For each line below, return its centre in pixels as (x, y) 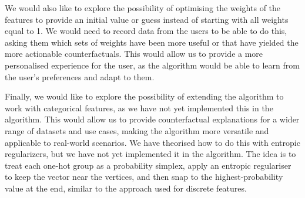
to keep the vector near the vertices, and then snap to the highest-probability (144, 177)
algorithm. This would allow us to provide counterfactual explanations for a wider (152, 119)
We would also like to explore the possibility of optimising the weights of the (143, 8)
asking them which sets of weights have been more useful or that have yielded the (152, 42)
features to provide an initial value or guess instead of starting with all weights (147, 19)
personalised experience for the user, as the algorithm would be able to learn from (152, 65)
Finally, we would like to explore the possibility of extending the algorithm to (144, 96)
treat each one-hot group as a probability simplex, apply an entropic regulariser (148, 165)
